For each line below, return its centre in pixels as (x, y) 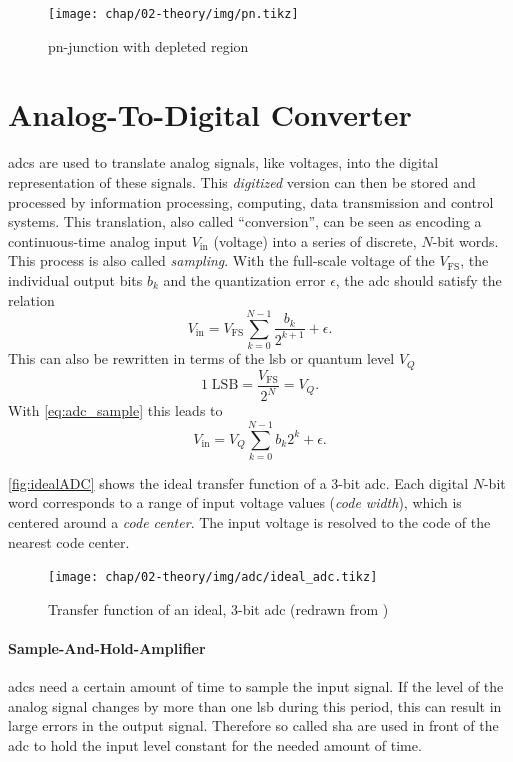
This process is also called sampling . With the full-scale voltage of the (221, 260)
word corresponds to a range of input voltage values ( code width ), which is (235, 502)
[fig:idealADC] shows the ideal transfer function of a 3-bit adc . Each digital (238, 482)
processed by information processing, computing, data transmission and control (251, 201)
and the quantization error (244, 279)
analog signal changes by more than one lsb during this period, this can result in (255, 705)
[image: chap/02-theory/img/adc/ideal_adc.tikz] (213, 577)
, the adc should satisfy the (418, 279)
